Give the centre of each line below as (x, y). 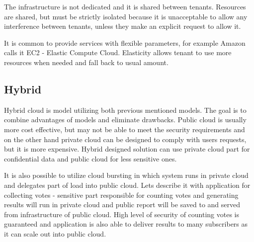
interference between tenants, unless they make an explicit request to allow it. (123, 26)
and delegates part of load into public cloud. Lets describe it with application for (127, 185)
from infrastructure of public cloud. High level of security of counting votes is (122, 214)
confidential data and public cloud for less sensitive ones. (90, 158)
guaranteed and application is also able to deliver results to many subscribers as (126, 224)
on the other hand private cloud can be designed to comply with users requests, (125, 139)
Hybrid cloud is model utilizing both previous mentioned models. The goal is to (125, 110)
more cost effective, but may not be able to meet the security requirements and (125, 129)
